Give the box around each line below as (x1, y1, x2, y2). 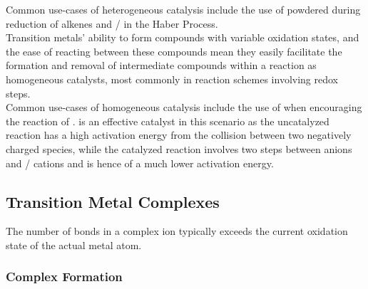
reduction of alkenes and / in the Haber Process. (6, 16, 218, 31)
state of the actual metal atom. (6, 237, 142, 252)
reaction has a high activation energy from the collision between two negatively (6, 127, 352, 142)
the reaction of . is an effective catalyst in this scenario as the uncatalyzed (6, 113, 329, 128)
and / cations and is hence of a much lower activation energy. (6, 155, 274, 170)
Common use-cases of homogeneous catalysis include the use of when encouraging (6, 100, 362, 115)
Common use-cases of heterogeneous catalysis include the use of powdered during (6, 2, 361, 16)
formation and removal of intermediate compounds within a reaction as (6, 58, 317, 73)
